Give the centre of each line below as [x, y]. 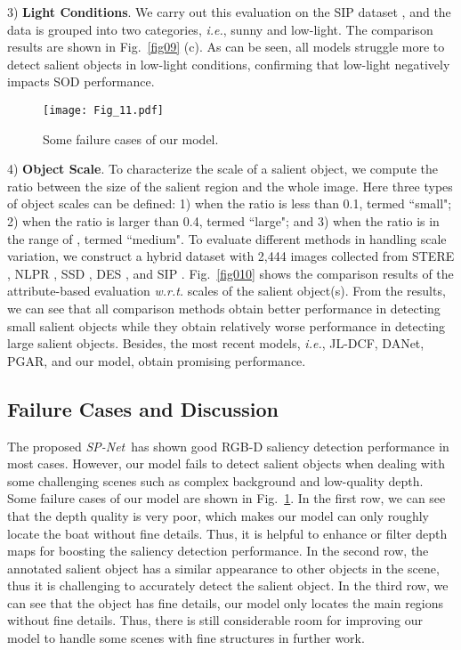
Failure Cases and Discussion [143, 408]
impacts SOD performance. [81, 81]
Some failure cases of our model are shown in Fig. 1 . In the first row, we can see [226, 498]
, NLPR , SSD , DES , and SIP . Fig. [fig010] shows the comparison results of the [230, 273]
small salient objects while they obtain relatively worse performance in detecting [226, 325]
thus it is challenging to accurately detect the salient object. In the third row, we [228, 585]
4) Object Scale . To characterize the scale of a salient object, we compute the [222, 169]
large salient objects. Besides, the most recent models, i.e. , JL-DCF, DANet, [216, 343]
